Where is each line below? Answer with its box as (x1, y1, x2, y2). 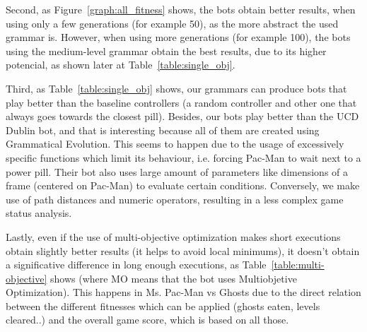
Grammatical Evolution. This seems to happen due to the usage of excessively (6, 136, 344, 151)
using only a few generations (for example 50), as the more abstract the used (6, 16, 339, 30)
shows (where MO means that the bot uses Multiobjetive (50, 271, 297, 285)
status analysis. (6, 206, 72, 220)
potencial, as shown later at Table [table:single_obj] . (6, 57, 235, 72)
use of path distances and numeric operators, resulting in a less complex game (6, 191, 344, 206)
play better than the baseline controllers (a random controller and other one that (6, 95, 357, 109)
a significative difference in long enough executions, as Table (6, 257, 267, 272)
